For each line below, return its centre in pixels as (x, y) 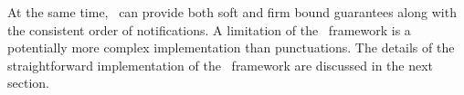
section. (28, 83)
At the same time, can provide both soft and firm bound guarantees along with (232, 12)
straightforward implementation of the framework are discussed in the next (221, 65)
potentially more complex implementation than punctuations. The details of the (231, 47)
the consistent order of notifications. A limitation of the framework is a (209, 29)
